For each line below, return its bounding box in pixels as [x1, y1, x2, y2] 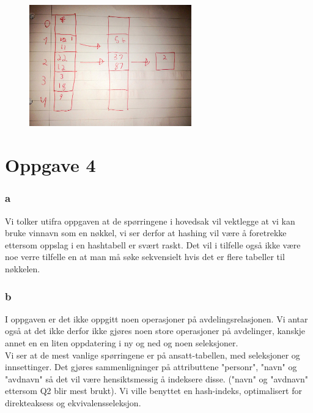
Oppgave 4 [5, 152, 96, 177]
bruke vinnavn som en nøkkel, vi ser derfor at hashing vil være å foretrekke [5, 226, 287, 239]
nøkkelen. [5, 262, 40, 275]
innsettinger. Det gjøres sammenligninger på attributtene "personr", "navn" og [5, 360, 297, 373]
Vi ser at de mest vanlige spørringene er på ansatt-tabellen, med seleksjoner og [5, 348, 300, 361]
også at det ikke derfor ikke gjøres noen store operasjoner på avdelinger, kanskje [5, 324, 306, 337]
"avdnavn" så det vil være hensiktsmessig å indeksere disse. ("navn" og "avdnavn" [5, 372, 309, 385]
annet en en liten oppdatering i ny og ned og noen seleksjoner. [5, 336, 238, 349]
